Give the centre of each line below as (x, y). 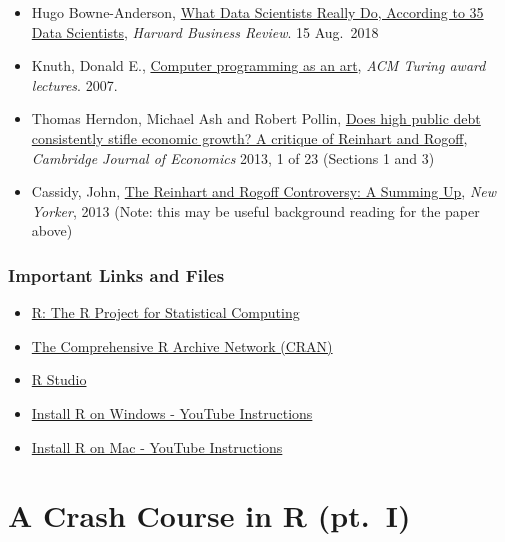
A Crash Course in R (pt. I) (209, 515)
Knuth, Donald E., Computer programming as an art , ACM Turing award (258, 65)
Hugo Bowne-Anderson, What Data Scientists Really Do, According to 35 (257, 12)
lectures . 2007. (74, 84)
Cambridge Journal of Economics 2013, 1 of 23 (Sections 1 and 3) (233, 157)
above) (52, 230)
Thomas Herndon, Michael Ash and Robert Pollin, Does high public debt (256, 118)
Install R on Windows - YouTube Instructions (172, 412)
